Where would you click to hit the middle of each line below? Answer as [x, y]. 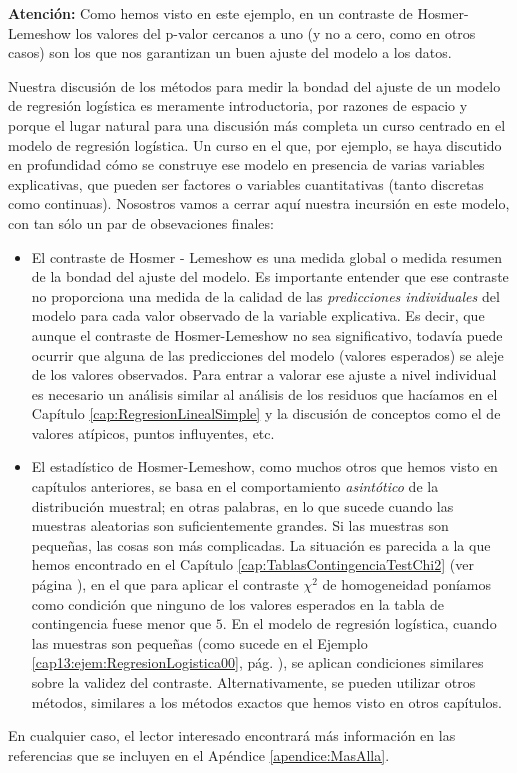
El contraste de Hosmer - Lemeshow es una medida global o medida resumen [267, 256]
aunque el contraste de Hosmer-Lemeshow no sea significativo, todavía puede [267, 334]
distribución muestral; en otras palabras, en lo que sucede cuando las [242, 505]
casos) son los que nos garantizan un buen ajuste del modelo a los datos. [230, 52]
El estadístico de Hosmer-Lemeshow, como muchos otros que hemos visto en [264, 466]
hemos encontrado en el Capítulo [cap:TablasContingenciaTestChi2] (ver [252, 564]
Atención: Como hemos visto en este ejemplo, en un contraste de [210, 13]
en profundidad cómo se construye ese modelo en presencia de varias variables [246, 164]
